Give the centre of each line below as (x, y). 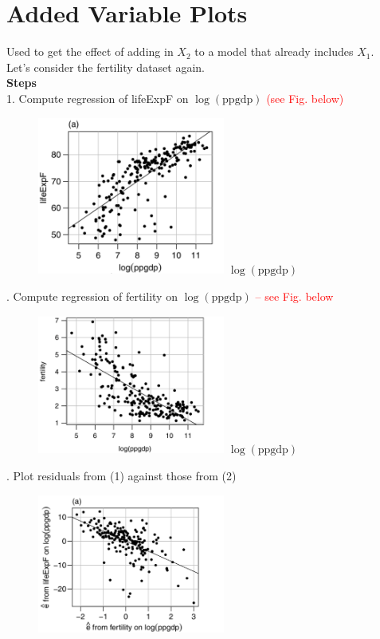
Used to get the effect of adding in (90, 51)
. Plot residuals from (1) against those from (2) (121, 475)
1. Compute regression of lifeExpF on (98, 98)
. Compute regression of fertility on (92, 296)
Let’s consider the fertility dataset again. (106, 67)
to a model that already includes (274, 51)
